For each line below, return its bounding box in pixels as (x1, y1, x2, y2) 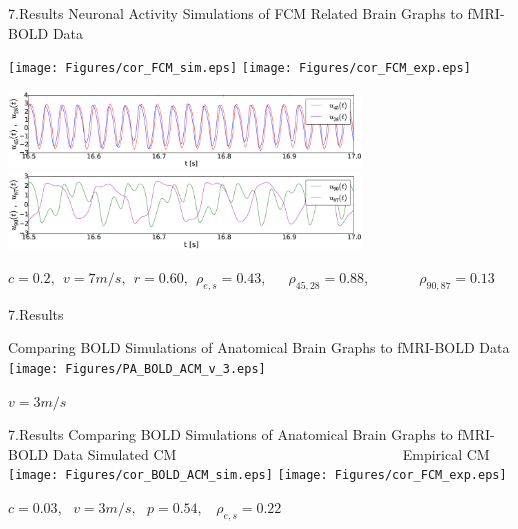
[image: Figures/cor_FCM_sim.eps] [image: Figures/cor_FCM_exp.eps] (8, 61, 471, 76)
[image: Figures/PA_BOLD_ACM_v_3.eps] (8, 362, 266, 377)
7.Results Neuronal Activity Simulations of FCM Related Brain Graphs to (8, 3, 463, 23)
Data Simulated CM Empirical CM (52, 443, 490, 464)
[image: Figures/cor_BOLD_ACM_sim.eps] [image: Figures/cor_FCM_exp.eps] (8, 468, 507, 483)
